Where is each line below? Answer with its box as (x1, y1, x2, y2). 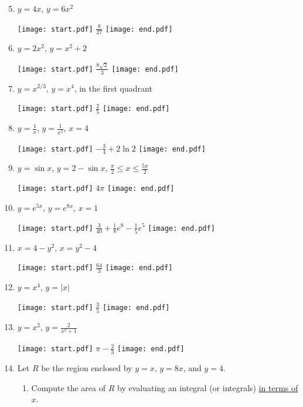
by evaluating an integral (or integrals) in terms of (117, 381, 298, 393)
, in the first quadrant (74, 82, 152, 94)
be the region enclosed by (41, 362, 132, 374)
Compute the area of (31, 381, 106, 393)
